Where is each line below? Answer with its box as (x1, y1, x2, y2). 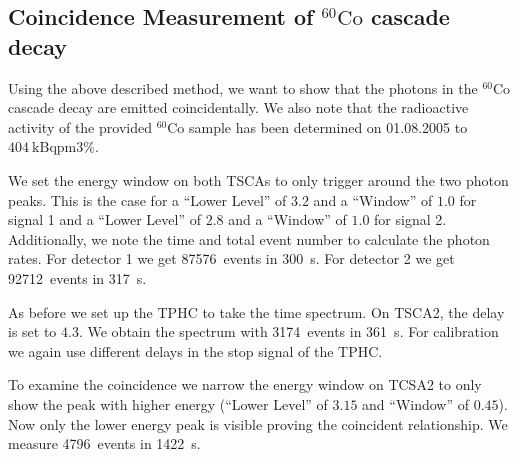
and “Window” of (362, 393, 470, 414)
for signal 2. (374, 209, 447, 230)
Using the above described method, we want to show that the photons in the (8, 77, 478, 98)
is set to (8, 321, 57, 342)
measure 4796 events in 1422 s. (8, 433, 201, 454)
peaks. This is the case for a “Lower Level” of (8, 189, 287, 210)
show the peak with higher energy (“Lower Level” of (8, 393, 328, 414)
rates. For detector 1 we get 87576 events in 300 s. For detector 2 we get (8, 248, 455, 269)
